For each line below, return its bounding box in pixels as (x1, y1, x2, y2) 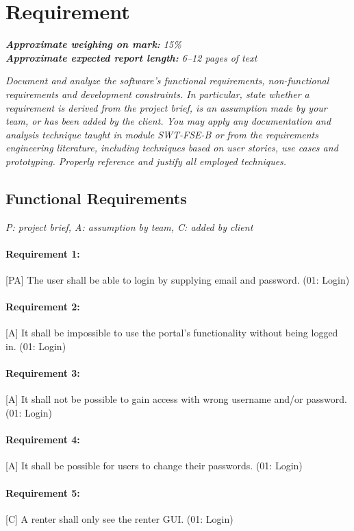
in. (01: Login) (5, 339, 66, 354)
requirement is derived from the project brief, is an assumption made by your (5, 100, 327, 114)
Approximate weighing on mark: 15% (5, 37, 181, 51)
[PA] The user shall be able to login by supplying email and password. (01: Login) (5, 273, 350, 287)
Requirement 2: (5, 299, 80, 314)
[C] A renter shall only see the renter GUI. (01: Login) (5, 511, 233, 526)
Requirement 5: (5, 485, 80, 499)
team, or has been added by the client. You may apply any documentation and (5, 114, 331, 128)
